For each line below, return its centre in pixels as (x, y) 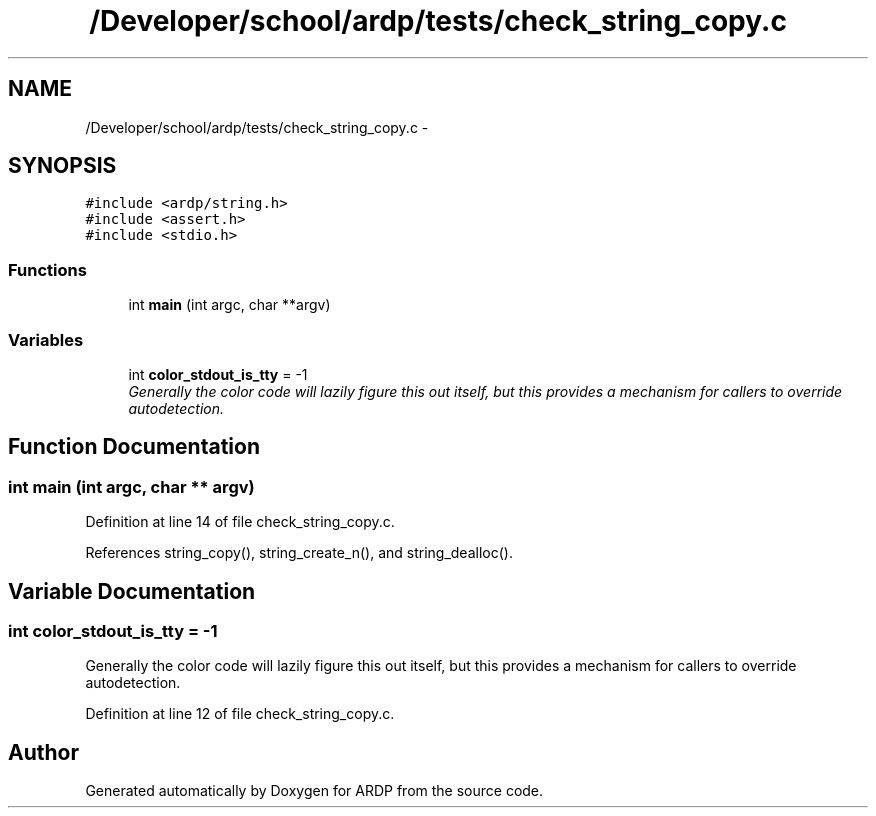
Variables (46, 339)
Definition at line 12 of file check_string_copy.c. (240, 714)
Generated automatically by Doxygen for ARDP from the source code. (314, 791)
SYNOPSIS (62, 166)
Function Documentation (134, 447)
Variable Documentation (132, 591)
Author (43, 752)
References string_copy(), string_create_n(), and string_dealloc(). (299, 553)
